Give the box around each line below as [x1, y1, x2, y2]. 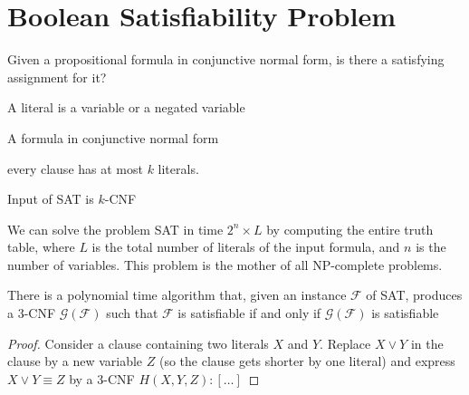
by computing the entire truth [266, 219, 434, 238]
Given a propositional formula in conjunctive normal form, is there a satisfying [7, 50, 445, 69]
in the [410, 333, 444, 352]
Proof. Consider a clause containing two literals [7, 333, 269, 352]
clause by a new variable [7, 352, 143, 371]
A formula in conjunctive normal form [7, 128, 219, 147]
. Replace [320, 333, 371, 352]
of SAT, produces [366, 285, 463, 304]
